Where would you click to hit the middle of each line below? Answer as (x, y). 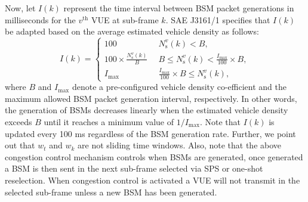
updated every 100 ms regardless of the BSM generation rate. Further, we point (150, 133)
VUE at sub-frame (125, 19)
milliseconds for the (40, 19)
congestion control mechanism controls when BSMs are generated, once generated (154, 156)
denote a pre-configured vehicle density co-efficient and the (179, 87)
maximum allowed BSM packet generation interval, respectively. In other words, (151, 98)
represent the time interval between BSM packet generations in (179, 8)
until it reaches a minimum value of (109, 121)
